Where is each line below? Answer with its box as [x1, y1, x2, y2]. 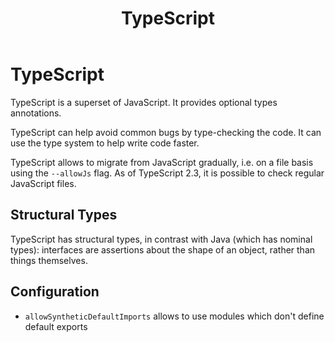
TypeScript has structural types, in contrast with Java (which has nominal [10, 233, 313, 245]
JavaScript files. [10, 177, 77, 189]
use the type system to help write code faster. [10, 137, 200, 149]
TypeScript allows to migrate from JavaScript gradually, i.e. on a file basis [10, 156, 314, 168]
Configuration [10, 283, 100, 301]
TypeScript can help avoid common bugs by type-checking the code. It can [10, 126, 322, 138]
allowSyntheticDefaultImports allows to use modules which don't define [24, 310, 325, 322]
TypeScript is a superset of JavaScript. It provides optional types [10, 96, 278, 108]
